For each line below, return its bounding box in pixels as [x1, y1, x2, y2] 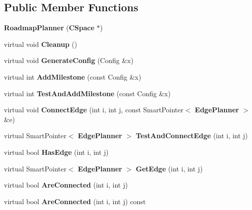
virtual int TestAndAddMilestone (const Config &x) [4, 88, 171, 98]
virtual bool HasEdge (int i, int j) [4, 147, 109, 157]
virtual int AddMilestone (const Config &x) [4, 71, 141, 82]
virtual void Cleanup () [4, 39, 77, 49]
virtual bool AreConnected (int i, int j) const [4, 196, 146, 206]
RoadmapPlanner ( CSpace [4, 22, 95, 33]
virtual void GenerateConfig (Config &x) [4, 55, 134, 65]
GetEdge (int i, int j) [136, 163, 203, 173]
